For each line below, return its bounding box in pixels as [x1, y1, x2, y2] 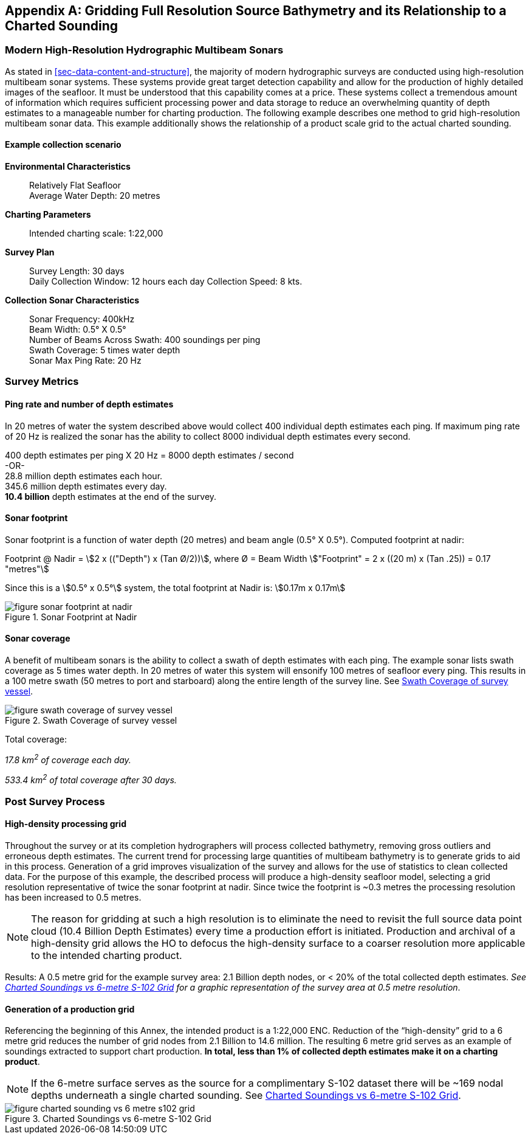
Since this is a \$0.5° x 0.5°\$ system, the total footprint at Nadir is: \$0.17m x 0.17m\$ [5, 582, 346, 593]
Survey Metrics [5, 375, 79, 388]
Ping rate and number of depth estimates [5, 399, 174, 409]
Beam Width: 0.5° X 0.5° [29, 324, 126, 335]
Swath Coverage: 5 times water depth [29, 345, 180, 356]
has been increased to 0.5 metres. [5, 891, 142, 902]
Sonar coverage [5, 633, 70, 644]
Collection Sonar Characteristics [5, 295, 140, 306]
